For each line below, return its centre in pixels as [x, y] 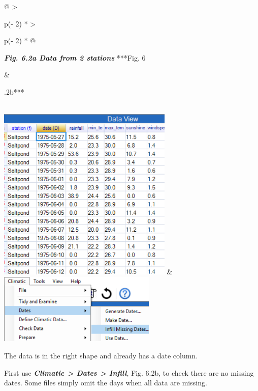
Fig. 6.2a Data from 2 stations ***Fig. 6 [75, 57]
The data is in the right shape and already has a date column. [101, 356]
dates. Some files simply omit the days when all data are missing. [106, 383]
